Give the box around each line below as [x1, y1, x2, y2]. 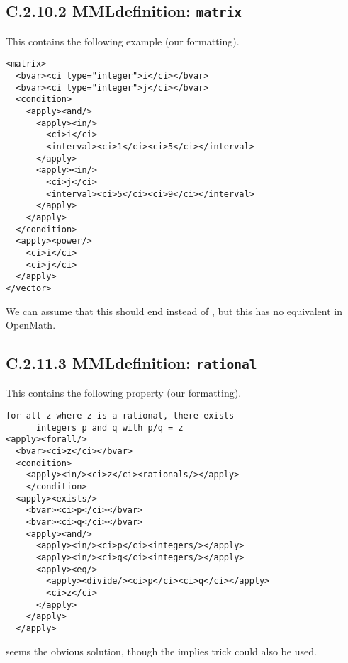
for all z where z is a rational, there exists [6, 411, 235, 421]
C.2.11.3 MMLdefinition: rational [6, 352, 257, 374]
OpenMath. [6, 317, 56, 332]
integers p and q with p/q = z [35, 422, 184, 433]
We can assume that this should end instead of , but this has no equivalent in [6, 303, 342, 318]
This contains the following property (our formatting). [6, 385, 242, 400]
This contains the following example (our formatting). [6, 33, 240, 48]
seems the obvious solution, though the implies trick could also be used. [6, 643, 317, 658]
